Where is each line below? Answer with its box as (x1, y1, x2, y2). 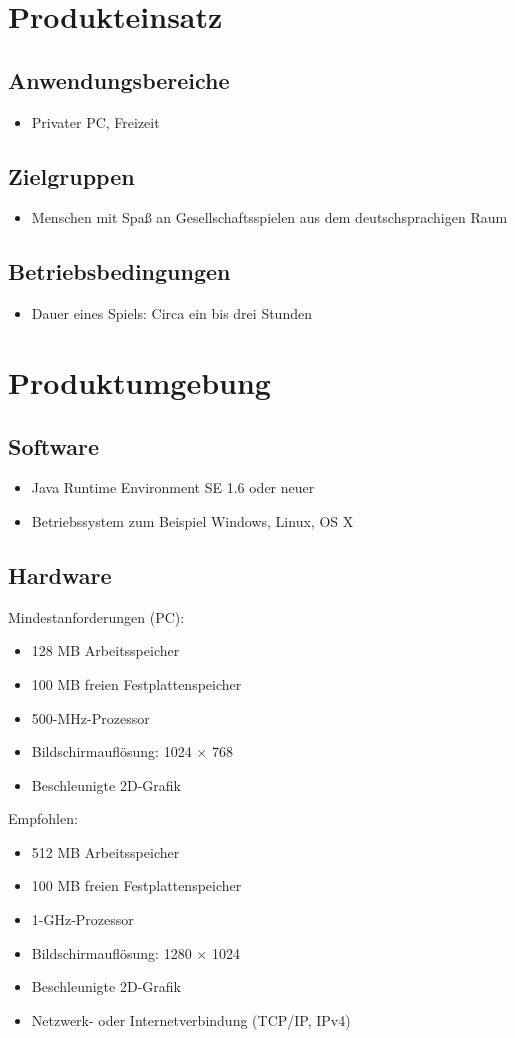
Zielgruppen (8, 160, 135, 191)
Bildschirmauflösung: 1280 (31, 942, 192, 963)
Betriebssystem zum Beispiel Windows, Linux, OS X (31, 510, 354, 531)
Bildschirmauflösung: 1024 (31, 741, 192, 762)
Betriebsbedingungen (8, 256, 231, 287)
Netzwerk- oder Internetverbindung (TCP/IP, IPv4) (31, 1009, 351, 1030)
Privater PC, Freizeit (31, 111, 160, 132)
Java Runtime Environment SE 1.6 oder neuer (31, 477, 315, 498)
